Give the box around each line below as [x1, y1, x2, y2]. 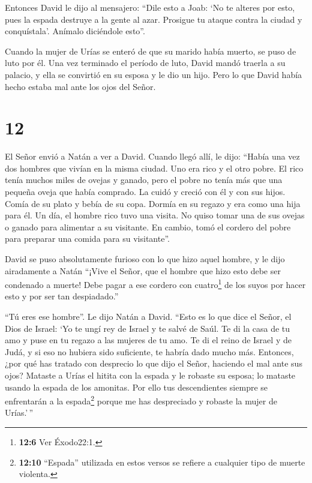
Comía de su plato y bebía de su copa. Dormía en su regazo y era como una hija [5, 197, 301, 209]
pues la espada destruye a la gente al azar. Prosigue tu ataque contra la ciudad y [5, 13, 302, 25]
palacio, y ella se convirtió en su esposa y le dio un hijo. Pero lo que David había [5, 68, 302, 80]
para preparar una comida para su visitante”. [5, 232, 170, 245]
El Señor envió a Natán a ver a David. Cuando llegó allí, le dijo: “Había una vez [5, 150, 300, 163]
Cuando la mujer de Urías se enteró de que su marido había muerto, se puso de [5, 44, 296, 57]
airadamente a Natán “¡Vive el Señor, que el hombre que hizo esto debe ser [5, 264, 281, 277]
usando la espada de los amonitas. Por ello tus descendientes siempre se [5, 380, 268, 393]
